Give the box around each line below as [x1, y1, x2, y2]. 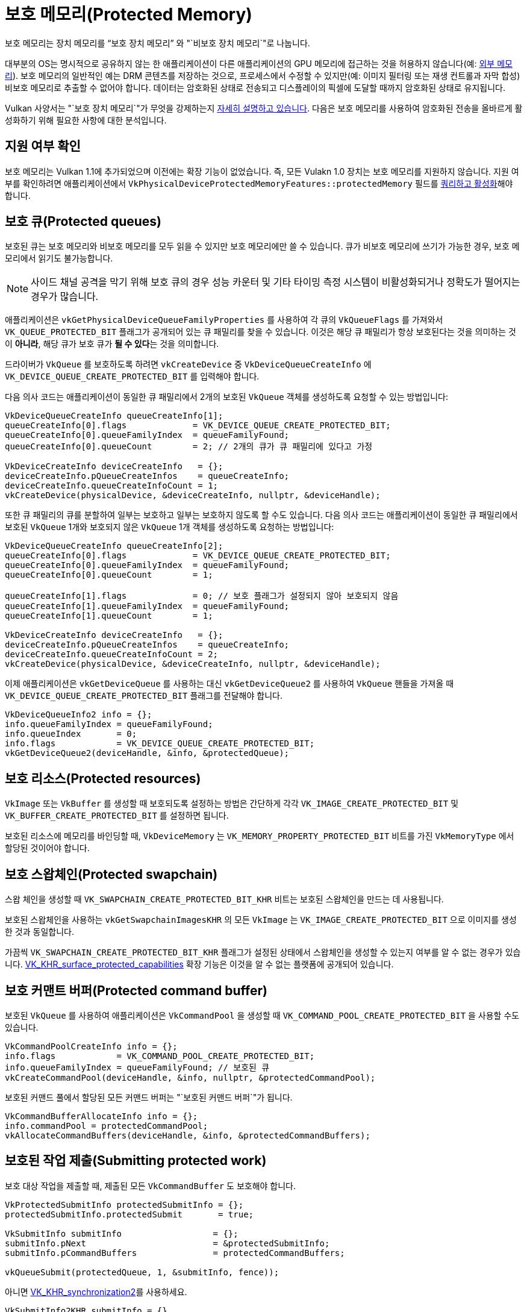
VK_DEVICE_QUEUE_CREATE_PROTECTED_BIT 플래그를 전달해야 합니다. [5, 690, 282, 701]
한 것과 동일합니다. [5, 926, 74, 937]
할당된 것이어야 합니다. [5, 843, 90, 854]
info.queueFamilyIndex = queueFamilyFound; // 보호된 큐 [5, 1062, 270, 1072]
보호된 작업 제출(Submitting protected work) [5, 1153, 267, 1169]
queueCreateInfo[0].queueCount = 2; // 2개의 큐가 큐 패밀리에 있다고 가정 [5, 442, 373, 452]
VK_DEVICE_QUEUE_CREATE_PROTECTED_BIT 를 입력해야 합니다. [5, 371, 260, 382]
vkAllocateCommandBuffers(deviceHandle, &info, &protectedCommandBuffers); [5, 1130, 370, 1140]
